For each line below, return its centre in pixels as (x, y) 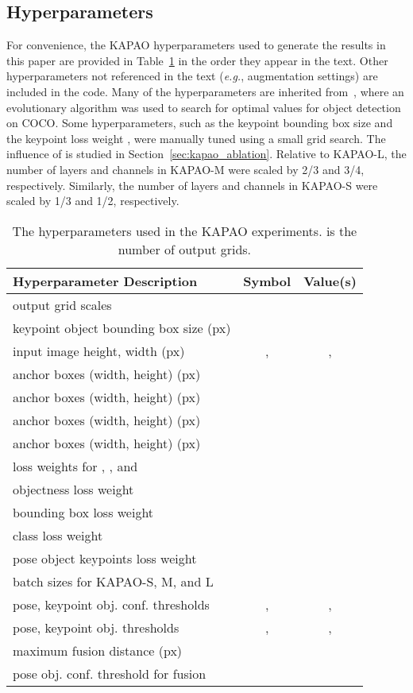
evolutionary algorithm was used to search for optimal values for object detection (204, 107)
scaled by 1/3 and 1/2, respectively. (93, 201)
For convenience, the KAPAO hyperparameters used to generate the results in (196, 45)
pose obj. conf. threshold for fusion (110, 673)
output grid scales (62, 304)
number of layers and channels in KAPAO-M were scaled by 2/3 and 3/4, (185, 169)
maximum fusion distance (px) (98, 650)
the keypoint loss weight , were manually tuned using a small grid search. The (196, 138)
